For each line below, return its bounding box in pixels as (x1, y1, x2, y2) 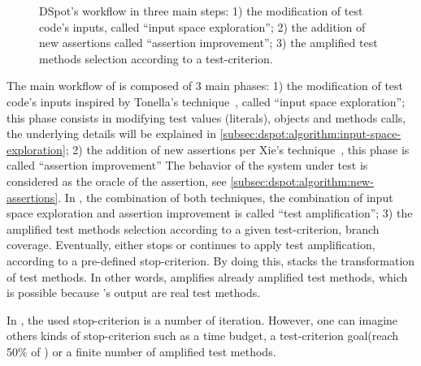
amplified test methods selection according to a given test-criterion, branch (7, 220, 380, 237)
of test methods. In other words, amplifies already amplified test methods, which (7, 268, 408, 285)
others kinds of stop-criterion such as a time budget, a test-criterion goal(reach (7, 327, 399, 344)
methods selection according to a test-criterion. (39, 50, 273, 67)
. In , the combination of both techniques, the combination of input (58, 188, 393, 205)
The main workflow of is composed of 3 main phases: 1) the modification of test (7, 77, 404, 94)
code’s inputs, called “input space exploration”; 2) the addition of (39, 18, 366, 35)
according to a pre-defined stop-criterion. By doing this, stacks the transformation (7, 252, 415, 269)
